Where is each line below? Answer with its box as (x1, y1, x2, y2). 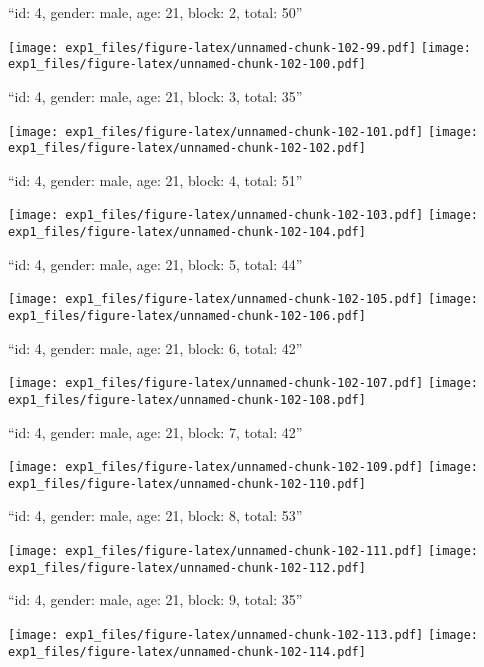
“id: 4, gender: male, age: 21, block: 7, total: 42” (8, 421, 303, 442)
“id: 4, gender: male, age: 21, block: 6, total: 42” (8, 337, 303, 358)
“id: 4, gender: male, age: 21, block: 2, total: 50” (8, 2, 303, 22)
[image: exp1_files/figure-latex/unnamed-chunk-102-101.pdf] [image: (8, 124, 479, 139)
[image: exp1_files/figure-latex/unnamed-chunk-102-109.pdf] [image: (8, 460, 479, 475)
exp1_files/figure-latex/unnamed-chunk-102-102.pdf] (8, 141, 366, 156)
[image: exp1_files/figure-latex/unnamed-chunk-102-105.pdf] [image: (8, 292, 479, 307)
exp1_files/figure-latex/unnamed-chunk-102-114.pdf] (8, 644, 366, 659)
